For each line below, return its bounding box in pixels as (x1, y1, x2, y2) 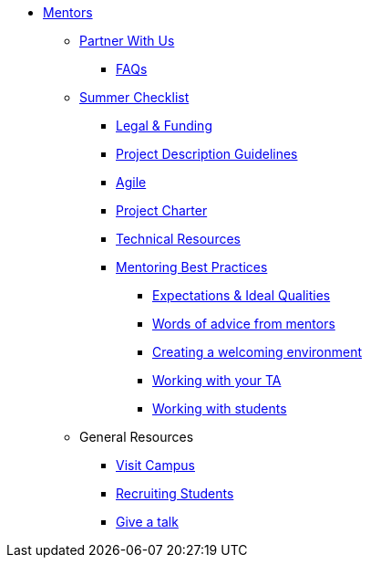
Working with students (152, 401, 287, 416)
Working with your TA (152, 372, 282, 388)
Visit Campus (116, 457, 195, 473)
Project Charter (116, 203, 208, 218)
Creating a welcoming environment (152, 344, 363, 360)
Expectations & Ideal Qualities (152, 288, 331, 303)
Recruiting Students (116, 486, 234, 501)
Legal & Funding (116, 118, 212, 133)
